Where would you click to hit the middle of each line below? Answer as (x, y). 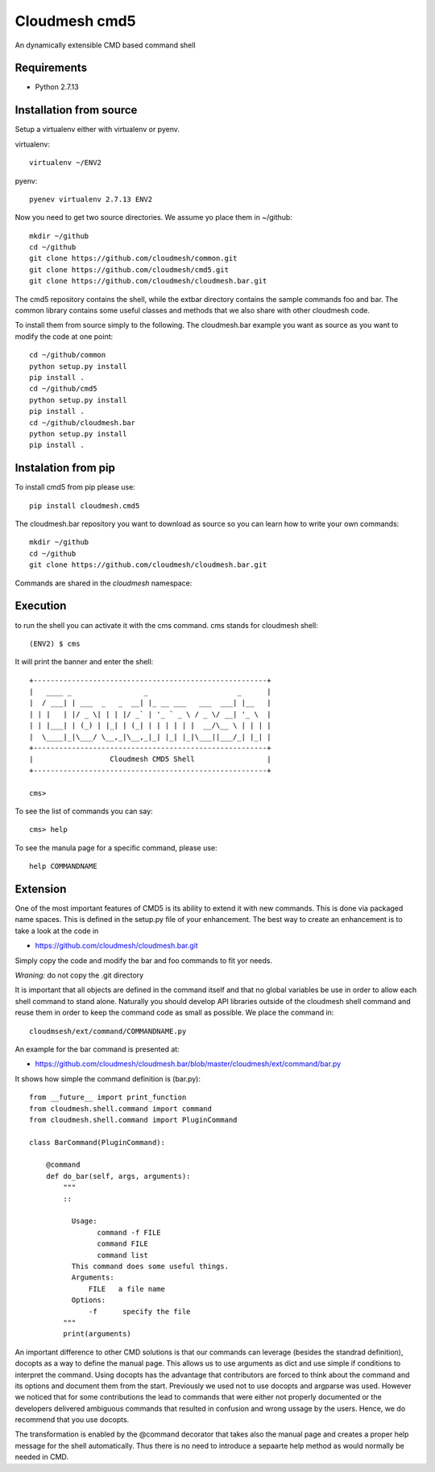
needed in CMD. (41, 1457)
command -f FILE (129, 1232)
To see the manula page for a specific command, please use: (116, 848)
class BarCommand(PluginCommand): (97, 1142)
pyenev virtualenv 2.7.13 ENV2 (91, 199)
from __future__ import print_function (108, 1098)
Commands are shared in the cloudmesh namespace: (104, 583)
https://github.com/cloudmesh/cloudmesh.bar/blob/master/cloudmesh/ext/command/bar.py (188, 1064)
